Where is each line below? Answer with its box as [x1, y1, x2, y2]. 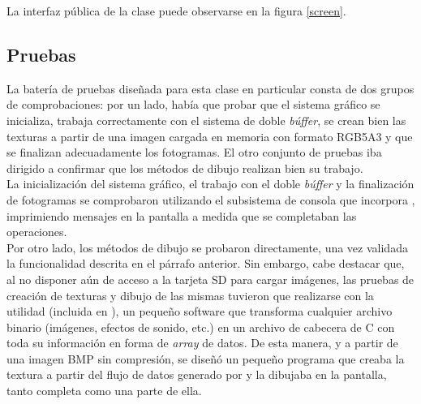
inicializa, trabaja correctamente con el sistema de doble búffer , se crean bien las [6, 111, 406, 128]
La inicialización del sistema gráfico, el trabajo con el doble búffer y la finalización [6, 175, 415, 192]
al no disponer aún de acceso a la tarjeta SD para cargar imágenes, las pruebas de [6, 270, 415, 287]
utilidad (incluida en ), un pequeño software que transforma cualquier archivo [6, 303, 393, 320]
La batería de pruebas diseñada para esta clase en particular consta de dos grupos [6, 80, 415, 97]
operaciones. [6, 223, 67, 240]
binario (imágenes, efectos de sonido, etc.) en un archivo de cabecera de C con [6, 318, 395, 335]
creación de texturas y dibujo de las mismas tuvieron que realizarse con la [6, 286, 374, 303]
